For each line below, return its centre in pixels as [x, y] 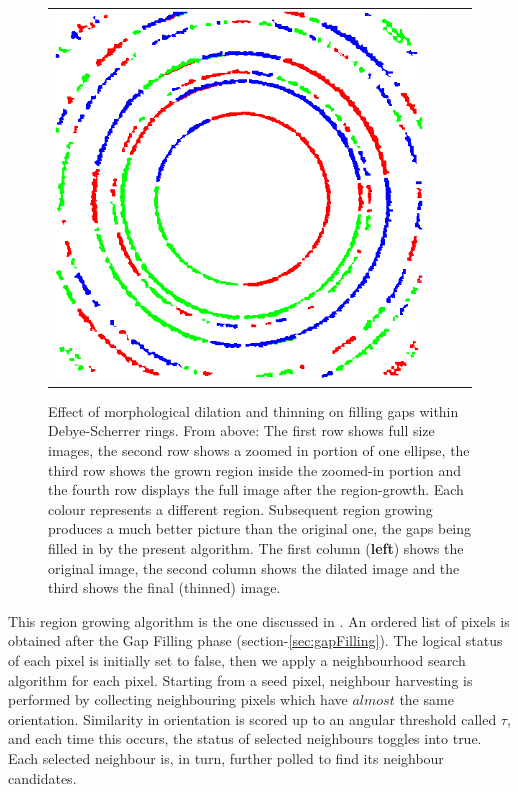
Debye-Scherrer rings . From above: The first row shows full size [241, 430]
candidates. [42, 777]
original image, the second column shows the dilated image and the [254, 567]
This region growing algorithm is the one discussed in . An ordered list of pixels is [259, 620]
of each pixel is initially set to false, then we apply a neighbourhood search [237, 659]
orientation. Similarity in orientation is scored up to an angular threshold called [252, 718]
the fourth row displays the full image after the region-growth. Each [256, 489]
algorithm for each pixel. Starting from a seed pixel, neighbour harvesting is [240, 679]
